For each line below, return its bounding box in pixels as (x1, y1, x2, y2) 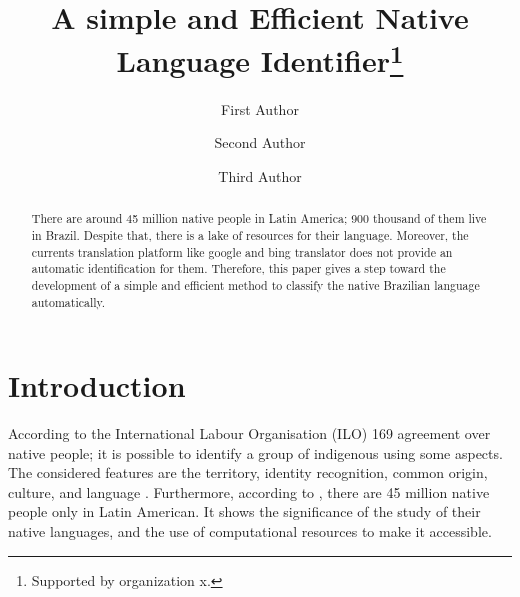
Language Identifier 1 (116, 36, 404, 81)
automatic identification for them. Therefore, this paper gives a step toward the (31, 260, 446, 277)
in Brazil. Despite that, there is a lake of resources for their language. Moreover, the (31, 226, 469, 243)
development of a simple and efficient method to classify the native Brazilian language (31, 276, 480, 293)
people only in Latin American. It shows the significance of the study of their (8, 501, 481, 522)
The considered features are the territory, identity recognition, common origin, (8, 462, 488, 483)
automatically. (31, 293, 106, 310)
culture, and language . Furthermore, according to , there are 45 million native (8, 481, 490, 502)
